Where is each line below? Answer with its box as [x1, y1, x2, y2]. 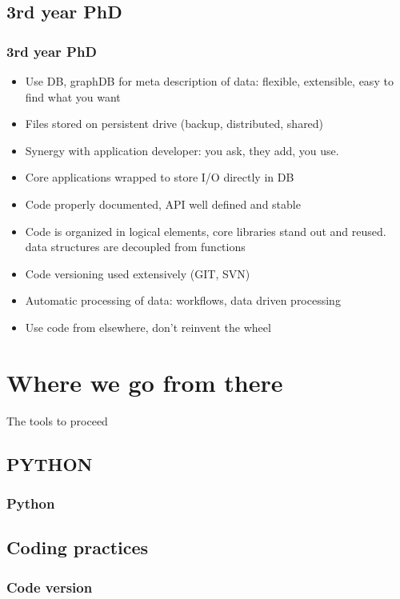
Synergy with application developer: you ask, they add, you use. [25, 142, 339, 158]
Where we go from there [6, 365, 283, 398]
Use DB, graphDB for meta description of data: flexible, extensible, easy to [25, 73, 394, 89]
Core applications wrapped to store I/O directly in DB [25, 169, 294, 186]
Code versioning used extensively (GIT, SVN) [25, 265, 250, 282]
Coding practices [6, 535, 149, 560]
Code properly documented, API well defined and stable [25, 195, 301, 212]
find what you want [25, 88, 121, 105]
